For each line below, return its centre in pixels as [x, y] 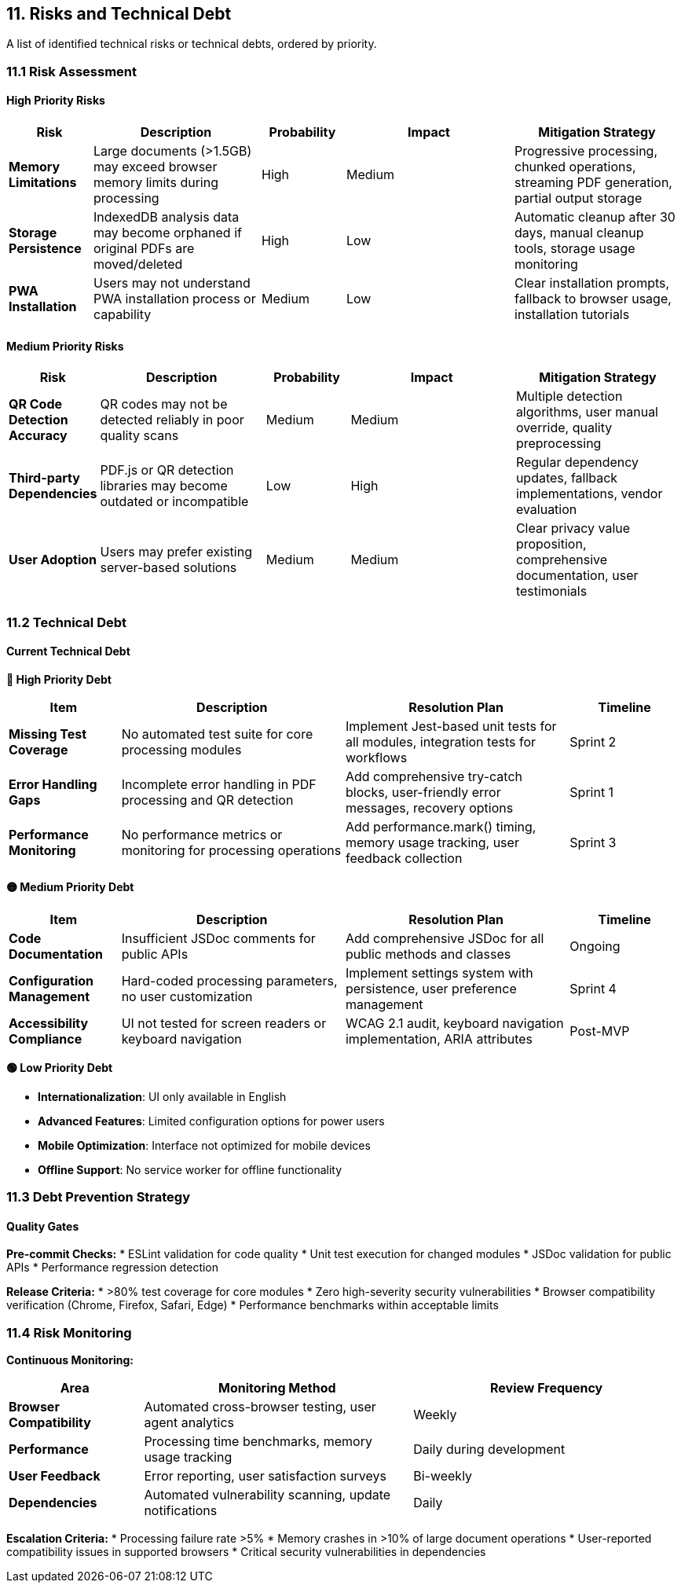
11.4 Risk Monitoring [69, 1332]
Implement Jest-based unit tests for [451, 726]
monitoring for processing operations [231, 850]
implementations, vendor [589, 494]
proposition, [551, 544]
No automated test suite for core [217, 734]
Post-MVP [600, 1031]
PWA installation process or [175, 299]
